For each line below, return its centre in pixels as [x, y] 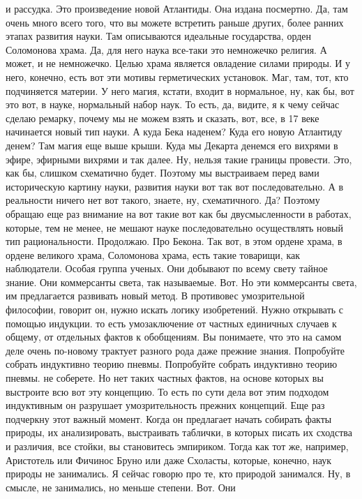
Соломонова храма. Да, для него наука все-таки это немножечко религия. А [166, 49]
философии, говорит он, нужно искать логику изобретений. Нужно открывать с [175, 310]
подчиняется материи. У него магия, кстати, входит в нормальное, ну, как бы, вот [180, 90]
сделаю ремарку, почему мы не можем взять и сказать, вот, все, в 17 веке [163, 118]
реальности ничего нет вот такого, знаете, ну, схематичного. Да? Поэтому [163, 200]
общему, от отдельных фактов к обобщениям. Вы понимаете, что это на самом [174, 337]
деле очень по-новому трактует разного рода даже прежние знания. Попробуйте [175, 350]
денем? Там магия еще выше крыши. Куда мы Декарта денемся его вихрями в [172, 145]
